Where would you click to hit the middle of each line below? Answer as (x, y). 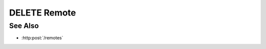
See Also (24, 26)
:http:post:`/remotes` (42, 38)
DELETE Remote (43, 13)
